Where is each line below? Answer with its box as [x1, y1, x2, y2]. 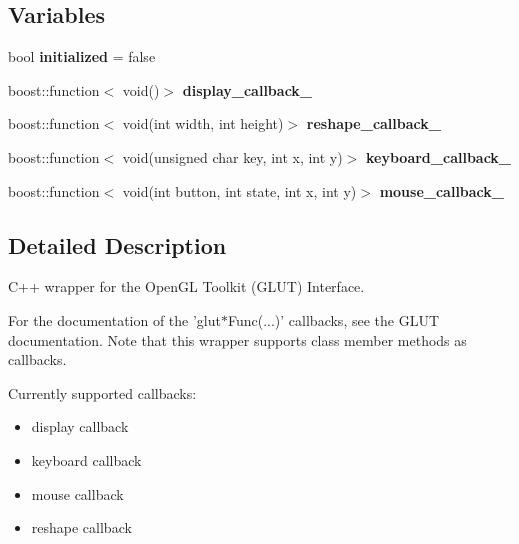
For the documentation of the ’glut [8, 309, 221, 330]
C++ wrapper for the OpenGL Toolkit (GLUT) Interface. [8, 276, 365, 297]
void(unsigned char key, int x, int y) [122, 146, 343, 167]
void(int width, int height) [122, 113, 284, 134]
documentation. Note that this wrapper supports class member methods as [8, 329, 467, 350]
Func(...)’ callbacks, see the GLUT [227, 309, 440, 330]
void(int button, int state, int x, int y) [122, 180, 357, 201]
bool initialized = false [8, 46, 156, 67]
